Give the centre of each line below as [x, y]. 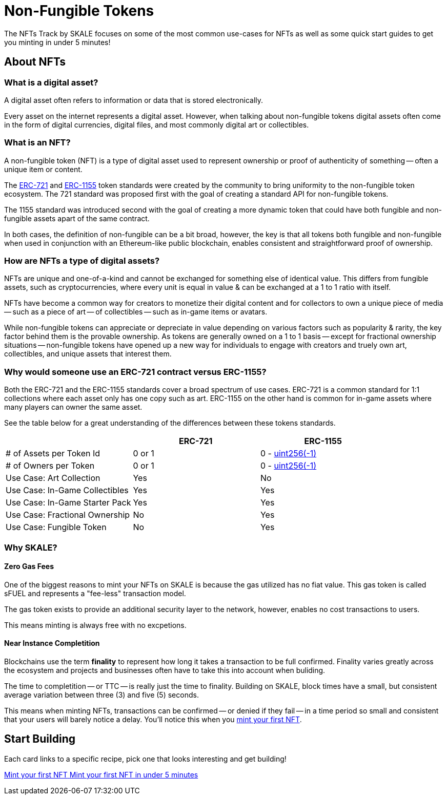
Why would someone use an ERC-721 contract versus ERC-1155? [135, 372]
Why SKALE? [31, 547]
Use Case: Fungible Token [56, 527]
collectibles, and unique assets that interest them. [88, 354]
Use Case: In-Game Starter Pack [68, 503]
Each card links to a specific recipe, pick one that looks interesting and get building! [145, 759]
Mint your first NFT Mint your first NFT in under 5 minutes [101, 774]
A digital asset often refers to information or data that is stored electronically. [134, 100]
